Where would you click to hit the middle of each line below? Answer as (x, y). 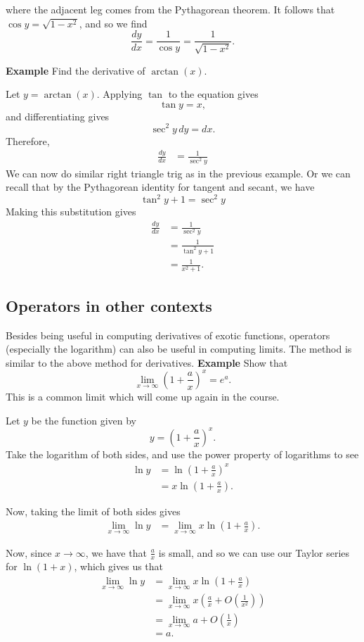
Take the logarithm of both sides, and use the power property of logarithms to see (182, 454)
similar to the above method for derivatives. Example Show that (147, 362)
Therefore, (28, 140)
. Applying (119, 94)
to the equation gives (213, 94)
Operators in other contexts (109, 305)
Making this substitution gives (71, 212)
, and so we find (113, 23)
